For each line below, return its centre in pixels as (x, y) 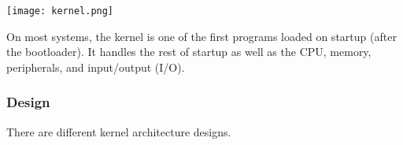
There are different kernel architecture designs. (119, 131)
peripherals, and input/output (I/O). (96, 67)
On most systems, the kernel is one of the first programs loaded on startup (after (201, 36)
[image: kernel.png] (60, 11)
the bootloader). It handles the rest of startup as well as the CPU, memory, (189, 52)
